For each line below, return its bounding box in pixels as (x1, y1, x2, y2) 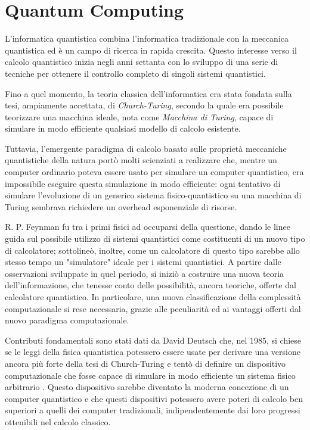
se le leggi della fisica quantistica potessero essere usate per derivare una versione (5, 345, 300, 358)
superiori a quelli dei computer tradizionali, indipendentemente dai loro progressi (5, 404, 300, 416)
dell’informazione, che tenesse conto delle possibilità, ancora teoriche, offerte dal (5, 279, 296, 291)
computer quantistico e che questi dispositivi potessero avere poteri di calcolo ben (5, 392, 303, 404)
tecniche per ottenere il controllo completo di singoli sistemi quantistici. (5, 67, 266, 79)
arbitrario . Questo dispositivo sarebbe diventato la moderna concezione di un (5, 381, 289, 393)
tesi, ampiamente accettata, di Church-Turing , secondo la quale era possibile (5, 99, 284, 111)
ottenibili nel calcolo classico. (5, 415, 111, 428)
